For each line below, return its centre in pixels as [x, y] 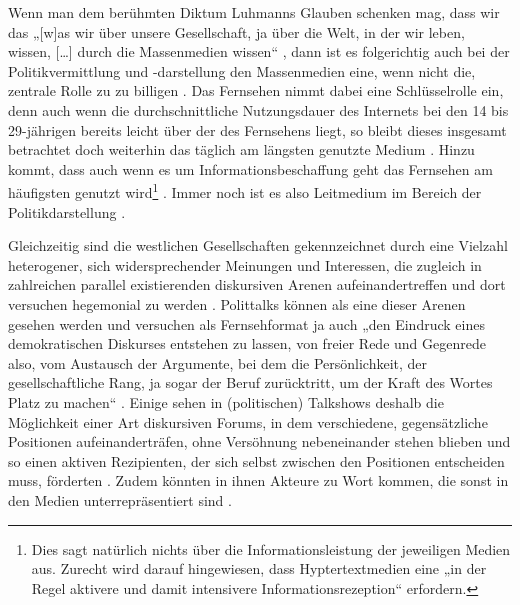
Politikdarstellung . [67, 211]
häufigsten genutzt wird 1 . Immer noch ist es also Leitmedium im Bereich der [245, 190]
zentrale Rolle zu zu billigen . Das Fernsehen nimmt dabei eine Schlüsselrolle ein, [256, 90]
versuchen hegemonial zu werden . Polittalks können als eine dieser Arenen [237, 303]
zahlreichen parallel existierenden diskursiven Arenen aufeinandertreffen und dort [257, 284]
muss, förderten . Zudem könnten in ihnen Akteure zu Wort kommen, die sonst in [258, 480]
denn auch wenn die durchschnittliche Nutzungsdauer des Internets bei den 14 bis [258, 109]
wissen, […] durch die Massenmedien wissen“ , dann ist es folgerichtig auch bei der [259, 51]
